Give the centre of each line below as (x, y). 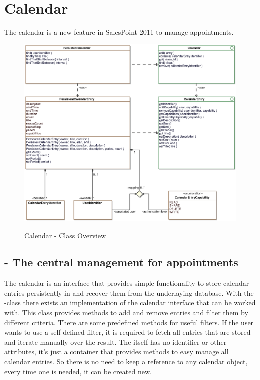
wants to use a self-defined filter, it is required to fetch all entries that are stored (127, 332)
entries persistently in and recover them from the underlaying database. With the (129, 293)
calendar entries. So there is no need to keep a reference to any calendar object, (126, 362)
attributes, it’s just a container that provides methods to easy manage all (116, 352)
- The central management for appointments (121, 262)
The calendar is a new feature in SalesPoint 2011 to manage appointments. (119, 32)
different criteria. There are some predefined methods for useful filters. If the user (129, 322)
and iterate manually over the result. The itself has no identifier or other (115, 342)
